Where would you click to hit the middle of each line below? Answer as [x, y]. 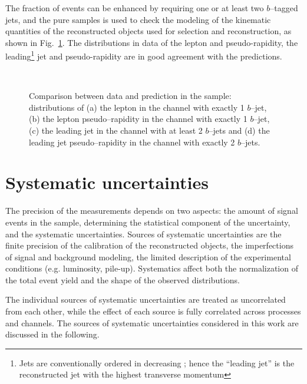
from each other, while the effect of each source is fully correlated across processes [153, 311]
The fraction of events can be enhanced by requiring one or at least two [135, 8]
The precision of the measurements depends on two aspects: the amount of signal [152, 211]
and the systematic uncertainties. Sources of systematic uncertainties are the [143, 234]
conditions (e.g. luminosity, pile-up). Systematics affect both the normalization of [152, 268]
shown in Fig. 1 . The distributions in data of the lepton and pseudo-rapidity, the [152, 42]
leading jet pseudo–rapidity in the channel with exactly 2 [132, 142]
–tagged [284, 8]
